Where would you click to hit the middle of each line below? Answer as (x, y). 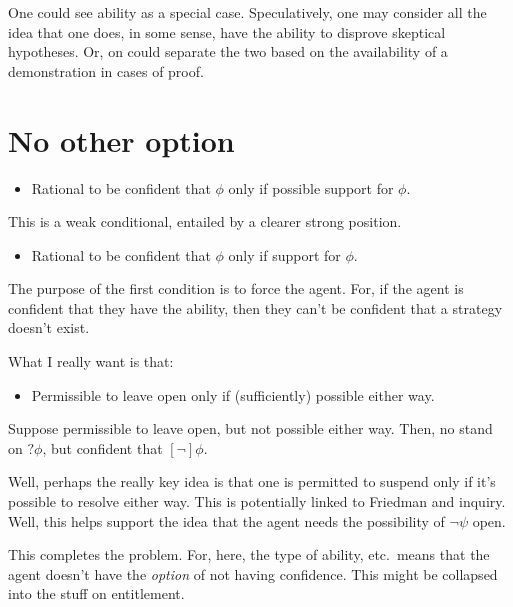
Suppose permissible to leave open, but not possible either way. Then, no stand (250, 428)
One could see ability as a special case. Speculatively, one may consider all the (247, 12)
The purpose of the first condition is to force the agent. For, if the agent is (236, 288)
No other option (121, 139)
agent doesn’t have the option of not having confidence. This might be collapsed (253, 573)
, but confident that (102, 447)
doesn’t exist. (49, 327)
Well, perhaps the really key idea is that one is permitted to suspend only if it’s (252, 481)
